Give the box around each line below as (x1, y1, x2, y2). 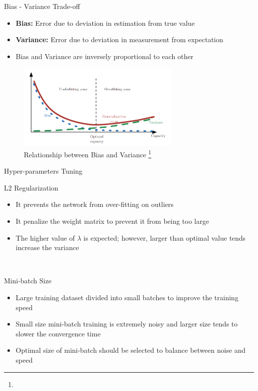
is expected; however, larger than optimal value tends (83, 232, 246, 243)
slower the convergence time (15, 328, 101, 338)
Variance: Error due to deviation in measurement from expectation (15, 34, 223, 45)
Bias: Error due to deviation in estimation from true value (15, 17, 195, 28)
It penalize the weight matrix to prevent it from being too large (15, 216, 209, 226)
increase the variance (15, 242, 79, 253)
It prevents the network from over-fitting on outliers (15, 199, 174, 209)
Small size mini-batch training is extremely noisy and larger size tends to (15, 319, 238, 329)
